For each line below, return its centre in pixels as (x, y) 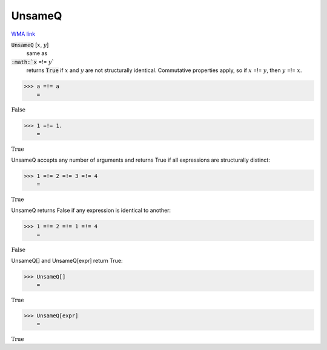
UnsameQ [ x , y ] (30, 45)
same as (37, 53)
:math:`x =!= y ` (33, 62)
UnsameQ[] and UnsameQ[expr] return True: (67, 260)
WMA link (23, 34)
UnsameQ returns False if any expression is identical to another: (91, 210)
